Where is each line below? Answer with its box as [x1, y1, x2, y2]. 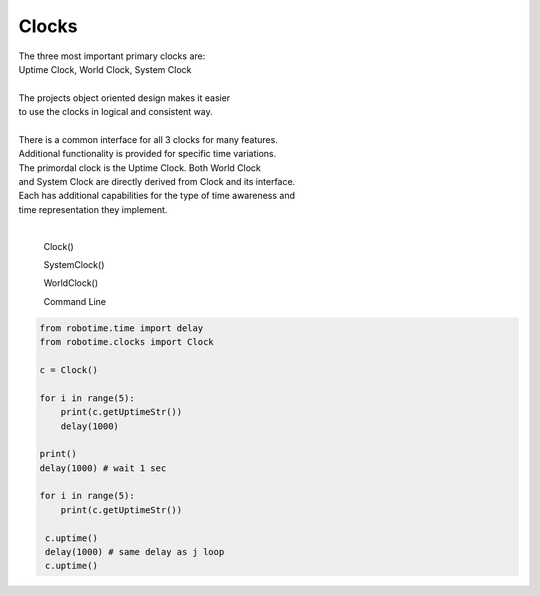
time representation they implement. [18, 203, 168, 215]
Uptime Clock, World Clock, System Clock [18, 63, 192, 75]
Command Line [43, 295, 107, 307]
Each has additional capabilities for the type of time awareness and [18, 190, 295, 202]
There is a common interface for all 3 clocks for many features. [18, 133, 279, 145]
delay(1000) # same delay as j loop [45, 546, 225, 558]
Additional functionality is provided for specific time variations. [18, 148, 277, 160]
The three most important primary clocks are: [18, 50, 206, 62]
